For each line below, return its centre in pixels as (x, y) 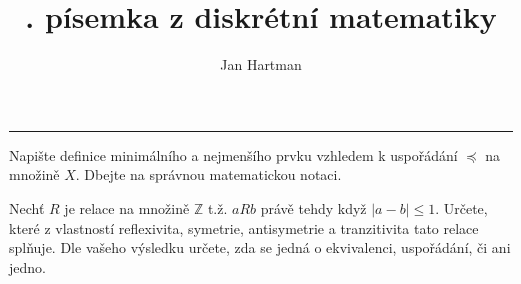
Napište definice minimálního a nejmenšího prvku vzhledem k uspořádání (233, 154)
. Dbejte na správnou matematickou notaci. (208, 174)
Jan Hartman (261, 64)
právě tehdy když (313, 207)
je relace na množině (127, 207)
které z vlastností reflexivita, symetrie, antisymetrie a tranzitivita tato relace (244, 227)
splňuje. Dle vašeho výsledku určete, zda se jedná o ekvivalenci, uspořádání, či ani (260, 247)
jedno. (27, 266)
